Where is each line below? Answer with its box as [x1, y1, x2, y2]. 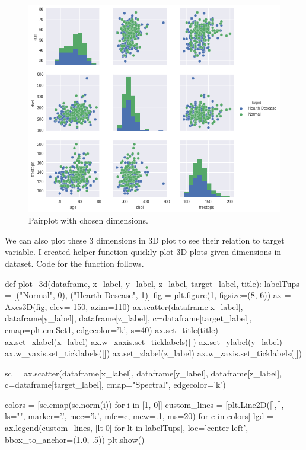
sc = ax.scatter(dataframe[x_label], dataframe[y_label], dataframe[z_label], [5, 366, 282, 379]
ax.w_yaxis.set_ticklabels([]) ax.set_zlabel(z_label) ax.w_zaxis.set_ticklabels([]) [5, 347, 302, 359]
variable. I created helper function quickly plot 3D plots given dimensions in [5, 245, 282, 258]
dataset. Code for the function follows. [5, 257, 144, 269]
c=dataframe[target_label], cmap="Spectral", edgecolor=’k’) [5, 378, 226, 391]
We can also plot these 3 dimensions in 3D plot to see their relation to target [5, 234, 285, 246]
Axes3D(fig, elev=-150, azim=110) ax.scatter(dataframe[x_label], [5, 300, 243, 312]
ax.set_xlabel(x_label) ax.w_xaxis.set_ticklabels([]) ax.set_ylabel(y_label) [5, 335, 282, 347]
